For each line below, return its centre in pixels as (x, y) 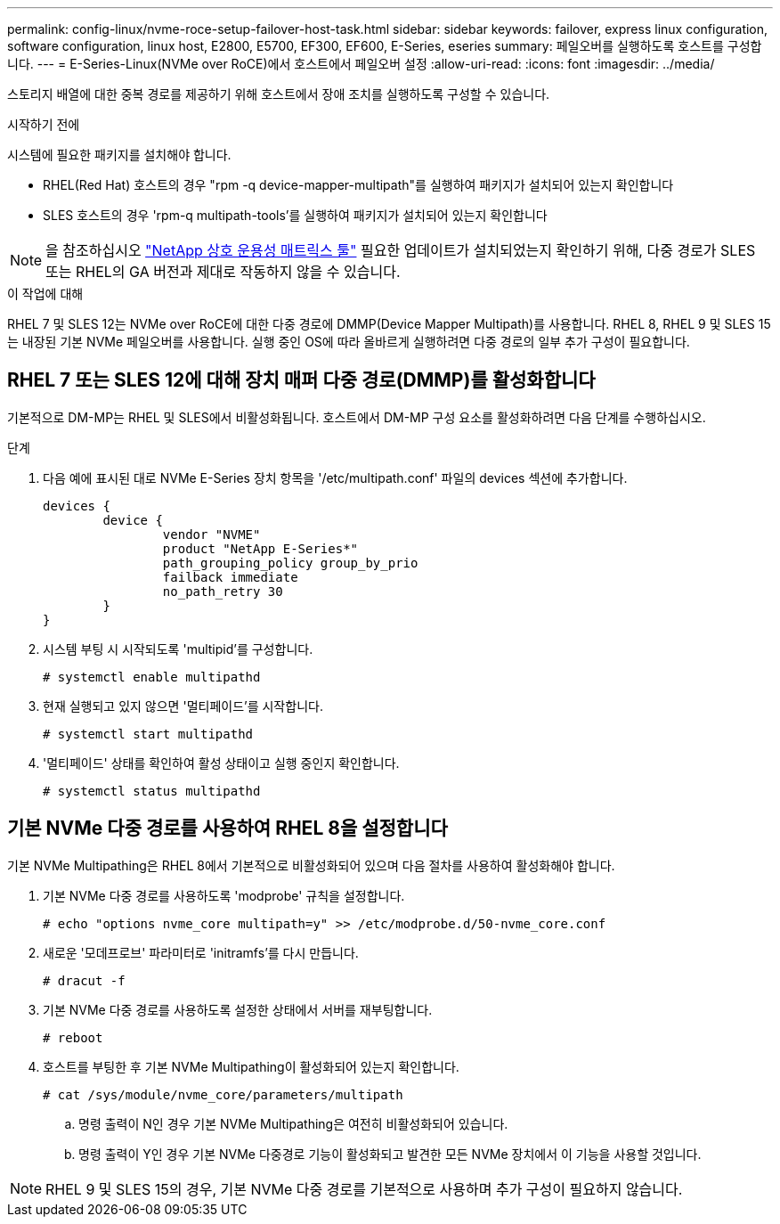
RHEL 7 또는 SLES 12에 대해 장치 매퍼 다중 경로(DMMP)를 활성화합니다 (301, 380)
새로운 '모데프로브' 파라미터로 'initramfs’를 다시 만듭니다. (201, 952)
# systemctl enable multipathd (152, 677)
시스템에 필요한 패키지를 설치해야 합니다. (119, 155)
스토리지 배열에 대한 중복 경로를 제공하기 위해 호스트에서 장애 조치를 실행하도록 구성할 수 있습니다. (279, 94)
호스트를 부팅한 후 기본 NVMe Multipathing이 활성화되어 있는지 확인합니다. (251, 1066)
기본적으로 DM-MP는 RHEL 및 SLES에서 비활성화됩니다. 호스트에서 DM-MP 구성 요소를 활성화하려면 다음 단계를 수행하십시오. (357, 417)
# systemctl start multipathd (148, 734)
